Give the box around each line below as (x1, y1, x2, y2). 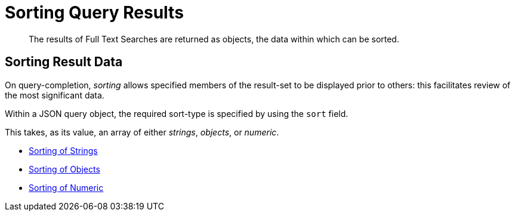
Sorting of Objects (29, 163, 100, 174)
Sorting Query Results (5, 2, 184, 23)
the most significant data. (5, 90, 104, 100)
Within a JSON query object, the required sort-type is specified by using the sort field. (5, 108, 349, 119)
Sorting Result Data (5, 54, 123, 70)
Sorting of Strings (29, 145, 98, 156)
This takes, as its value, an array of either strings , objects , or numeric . (5, 126, 279, 137)
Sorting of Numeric (29, 182, 104, 193)
